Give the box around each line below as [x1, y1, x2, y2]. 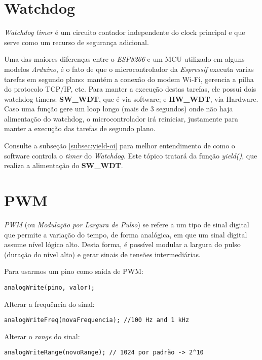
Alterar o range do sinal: [4, 331, 80, 341]
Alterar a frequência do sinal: [4, 298, 95, 309]
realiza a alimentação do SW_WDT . [4, 160, 123, 171]
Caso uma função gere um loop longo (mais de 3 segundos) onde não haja [4, 103, 233, 114]
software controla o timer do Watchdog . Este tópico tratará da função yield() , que [4, 150, 257, 161]
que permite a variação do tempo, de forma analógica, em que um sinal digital [4, 229, 247, 239]
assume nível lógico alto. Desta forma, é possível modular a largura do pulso [4, 239, 241, 250]
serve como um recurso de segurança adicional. [4, 36, 149, 47]
